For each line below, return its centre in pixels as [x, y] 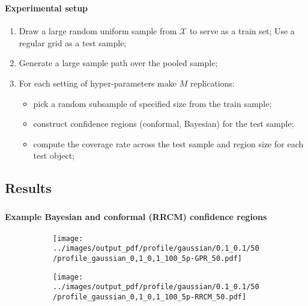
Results [28, 188]
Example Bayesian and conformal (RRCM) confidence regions [136, 216]
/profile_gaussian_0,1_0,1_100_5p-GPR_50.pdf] [147, 259]
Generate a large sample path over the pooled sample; [118, 63]
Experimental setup [47, 8]
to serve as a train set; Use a [242, 31]
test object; [54, 155]
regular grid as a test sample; [73, 42]
